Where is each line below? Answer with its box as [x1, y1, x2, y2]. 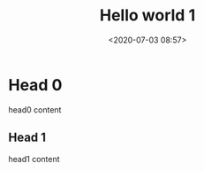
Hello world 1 [99, 5, 196, 26]
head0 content [8, 104, 62, 115]
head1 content [8, 153, 60, 164]
